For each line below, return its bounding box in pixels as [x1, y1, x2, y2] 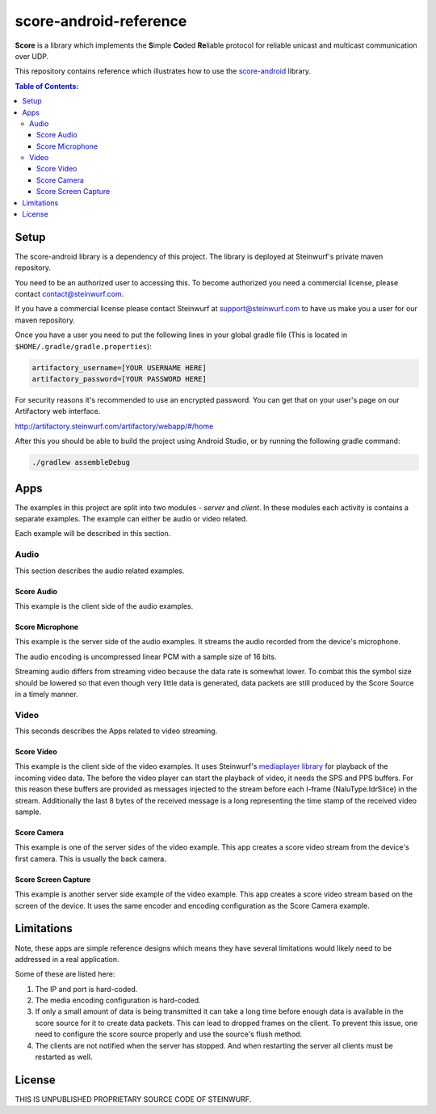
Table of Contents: [15, 81, 79, 91]
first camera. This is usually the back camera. [15, 854, 167, 863]
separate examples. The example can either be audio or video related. [15, 514, 248, 524]
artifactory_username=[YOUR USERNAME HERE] [31, 363, 208, 372]
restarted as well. [35, 1052, 93, 1062]
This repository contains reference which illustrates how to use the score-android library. [15, 66, 311, 76]
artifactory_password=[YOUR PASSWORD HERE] [31, 374, 208, 384]
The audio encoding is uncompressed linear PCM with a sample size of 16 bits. [15, 652, 277, 661]
